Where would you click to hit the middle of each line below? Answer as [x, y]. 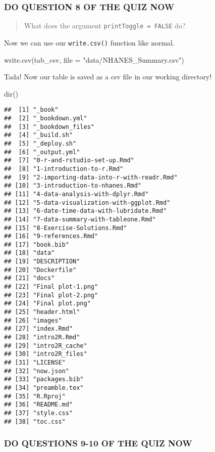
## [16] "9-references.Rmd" [51, 236]
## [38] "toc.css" [35, 421]
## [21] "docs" [30, 278]
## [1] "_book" [31, 110]
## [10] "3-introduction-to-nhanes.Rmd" [73, 186]
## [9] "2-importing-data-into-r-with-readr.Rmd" [91, 177]
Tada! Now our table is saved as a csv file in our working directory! [108, 77]
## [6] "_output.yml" [42, 152]
